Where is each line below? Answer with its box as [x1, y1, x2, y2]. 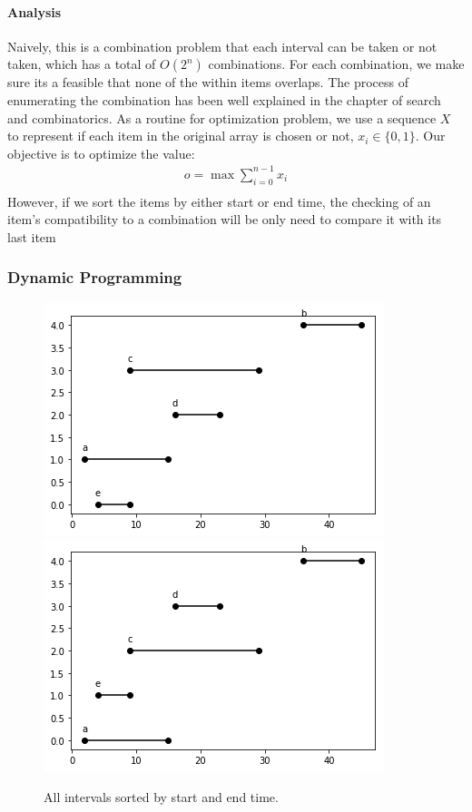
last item [7, 227, 56, 246]
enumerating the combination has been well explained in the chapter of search [7, 90, 441, 109]
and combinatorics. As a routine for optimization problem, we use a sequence [7, 108, 437, 127]
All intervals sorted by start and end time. [44, 787, 279, 806]
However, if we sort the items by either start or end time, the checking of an [7, 191, 431, 210]
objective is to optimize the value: [7, 143, 195, 162]
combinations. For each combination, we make [208, 54, 465, 73]
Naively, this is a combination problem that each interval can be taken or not [7, 36, 438, 55]
